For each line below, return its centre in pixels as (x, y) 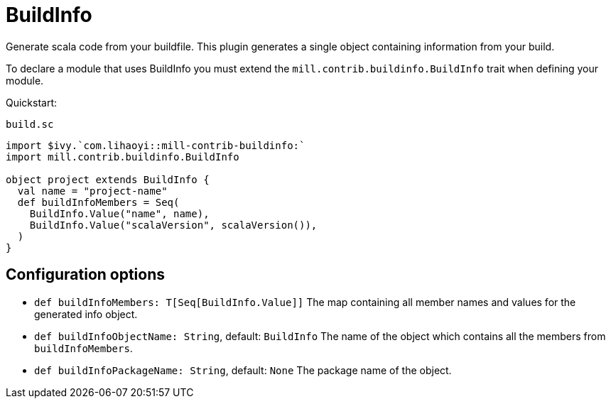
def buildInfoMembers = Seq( (98, 202)
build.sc (30, 124)
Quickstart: (32, 102)
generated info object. (86, 314)
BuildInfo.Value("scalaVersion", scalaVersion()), (173, 225)
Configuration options (86, 275)
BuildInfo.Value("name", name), (119, 213)
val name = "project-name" (92, 191)
